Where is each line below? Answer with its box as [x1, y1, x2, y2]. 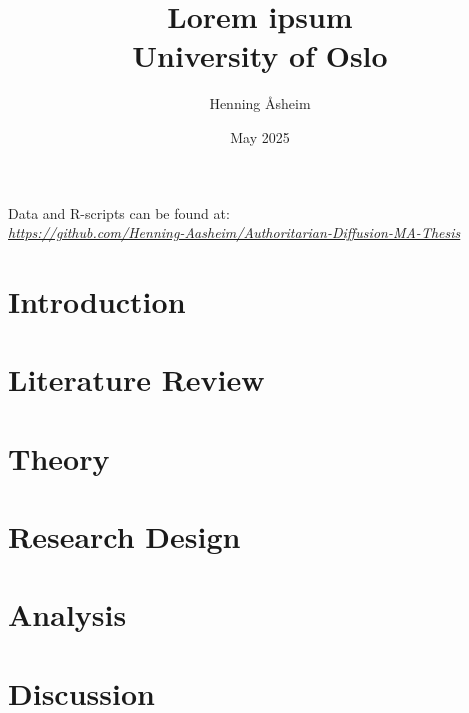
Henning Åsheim [209, 93, 311, 114]
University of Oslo [132, 35, 388, 76]
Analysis [8, 594, 127, 635]
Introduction [8, 280, 186, 321]
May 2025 [230, 126, 290, 147]
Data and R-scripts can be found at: [8, 202, 230, 223]
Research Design [8, 516, 241, 556]
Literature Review [8, 359, 265, 400]
